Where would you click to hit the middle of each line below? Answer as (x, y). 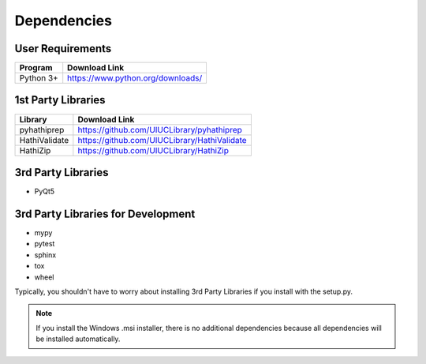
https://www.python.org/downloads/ (135, 78)
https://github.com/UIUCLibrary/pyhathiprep (160, 129)
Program (36, 68)
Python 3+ (39, 78)
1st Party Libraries (60, 100)
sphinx (45, 255)
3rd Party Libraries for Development (105, 214)
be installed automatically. (78, 339)
